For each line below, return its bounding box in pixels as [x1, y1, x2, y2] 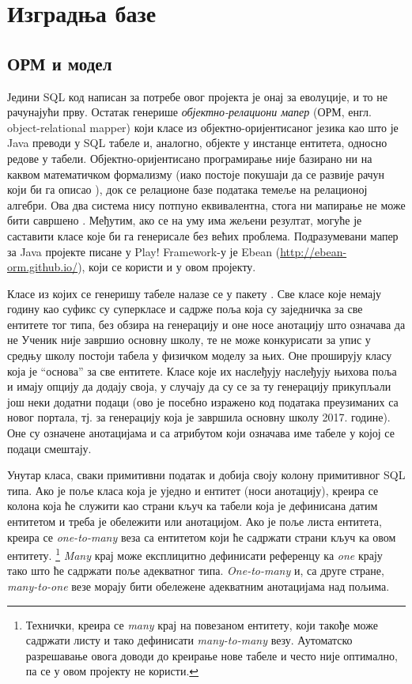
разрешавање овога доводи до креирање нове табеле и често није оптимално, [25, 647, 398, 663]
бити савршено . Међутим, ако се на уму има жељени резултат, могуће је [7, 212, 362, 229]
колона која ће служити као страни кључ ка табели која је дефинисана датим [7, 497, 378, 514]
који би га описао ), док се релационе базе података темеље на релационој [7, 181, 368, 198]
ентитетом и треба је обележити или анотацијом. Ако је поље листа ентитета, [7, 513, 382, 530]
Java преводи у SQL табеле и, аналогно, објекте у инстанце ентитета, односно [7, 134, 387, 151]
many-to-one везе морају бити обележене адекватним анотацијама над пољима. [7, 578, 390, 595]
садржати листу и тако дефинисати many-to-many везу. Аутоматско [25, 632, 353, 648]
